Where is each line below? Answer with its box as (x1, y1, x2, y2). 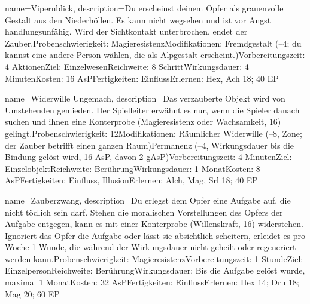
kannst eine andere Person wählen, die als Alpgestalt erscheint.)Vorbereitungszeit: (5, 48, 305, 61)
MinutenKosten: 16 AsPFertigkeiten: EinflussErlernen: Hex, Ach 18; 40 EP (5, 72, 279, 84)
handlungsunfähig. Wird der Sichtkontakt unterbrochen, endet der (5, 25, 248, 38)
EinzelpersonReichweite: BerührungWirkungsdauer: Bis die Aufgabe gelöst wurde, (5, 264, 305, 277)
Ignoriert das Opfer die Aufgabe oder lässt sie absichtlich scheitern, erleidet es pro (5, 229, 306, 241)
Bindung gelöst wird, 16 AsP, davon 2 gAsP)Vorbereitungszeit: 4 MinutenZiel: (5, 151, 292, 163)
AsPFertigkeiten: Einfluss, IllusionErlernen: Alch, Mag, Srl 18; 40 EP (5, 174, 258, 186)
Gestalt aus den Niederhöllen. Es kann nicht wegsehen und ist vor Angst (5, 13, 271, 26)
